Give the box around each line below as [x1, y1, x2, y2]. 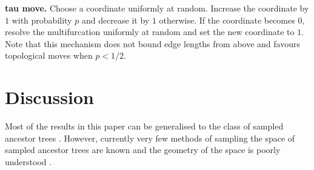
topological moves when [5, 49, 93, 62]
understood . [5, 155, 52, 168]
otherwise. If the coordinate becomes [159, 13, 295, 26]
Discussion [5, 85, 94, 110]
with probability [12, 13, 72, 26]
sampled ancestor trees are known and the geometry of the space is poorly [5, 143, 281, 156]
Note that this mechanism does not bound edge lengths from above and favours [5, 37, 300, 50]
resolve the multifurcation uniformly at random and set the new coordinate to [5, 25, 295, 38]
